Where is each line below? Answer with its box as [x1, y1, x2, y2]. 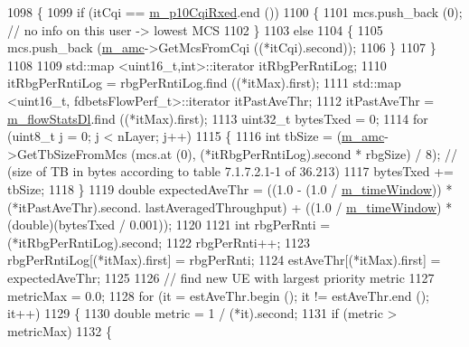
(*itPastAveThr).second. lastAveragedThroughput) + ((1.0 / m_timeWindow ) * [7, 197, 453, 216]
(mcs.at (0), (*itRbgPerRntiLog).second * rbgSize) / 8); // [130, 144, 458, 163]
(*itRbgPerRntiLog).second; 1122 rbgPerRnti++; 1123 [7, 232, 311, 251]
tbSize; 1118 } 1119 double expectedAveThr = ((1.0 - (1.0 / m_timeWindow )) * [7, 179, 453, 198]
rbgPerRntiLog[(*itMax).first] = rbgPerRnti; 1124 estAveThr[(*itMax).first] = [7, 250, 441, 269]
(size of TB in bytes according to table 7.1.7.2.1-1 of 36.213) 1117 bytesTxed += [7, 162, 454, 181]
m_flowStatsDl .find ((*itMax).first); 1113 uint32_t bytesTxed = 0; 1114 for [7, 108, 428, 127]
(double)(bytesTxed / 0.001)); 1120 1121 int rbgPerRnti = [7, 215, 331, 234]
